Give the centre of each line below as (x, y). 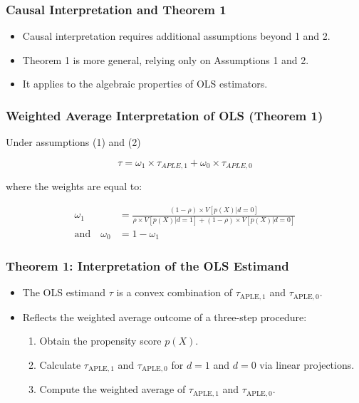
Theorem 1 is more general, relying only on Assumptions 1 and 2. (166, 59)
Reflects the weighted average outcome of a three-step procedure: (165, 316)
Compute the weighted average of (113, 389)
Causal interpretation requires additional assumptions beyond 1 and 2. (176, 36)
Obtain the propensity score (100, 341)
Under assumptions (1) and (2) (73, 142)
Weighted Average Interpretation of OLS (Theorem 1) (165, 115)
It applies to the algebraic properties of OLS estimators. (145, 84)
